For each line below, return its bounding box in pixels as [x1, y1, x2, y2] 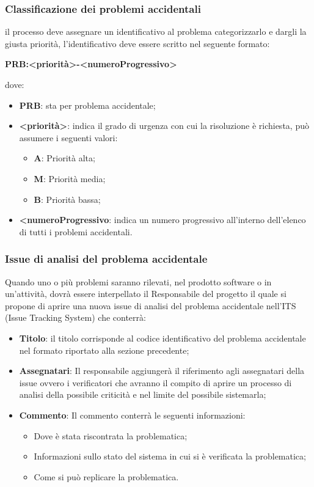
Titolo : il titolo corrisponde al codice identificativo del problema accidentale [19, 331, 306, 344]
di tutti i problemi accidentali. [19, 225, 133, 238]
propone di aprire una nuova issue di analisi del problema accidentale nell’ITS [5, 299, 296, 312]
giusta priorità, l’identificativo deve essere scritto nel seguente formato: [5, 37, 270, 49]
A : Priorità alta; [34, 152, 95, 164]
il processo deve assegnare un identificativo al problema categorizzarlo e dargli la [5, 25, 307, 38]
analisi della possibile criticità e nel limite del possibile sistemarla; [19, 388, 266, 401]
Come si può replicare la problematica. [34, 470, 179, 483]
